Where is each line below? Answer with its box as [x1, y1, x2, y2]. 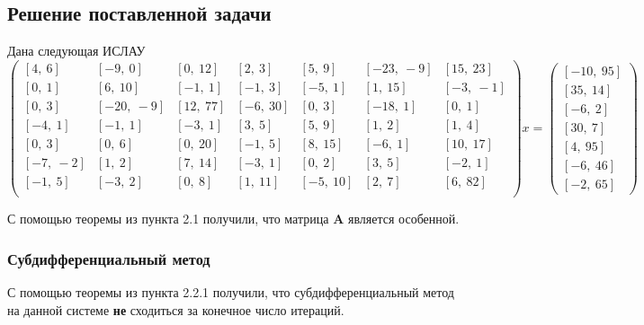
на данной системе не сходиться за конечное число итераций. [7, 300, 344, 319]
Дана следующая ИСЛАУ [7, 41, 146, 60]
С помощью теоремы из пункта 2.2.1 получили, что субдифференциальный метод [7, 282, 454, 301]
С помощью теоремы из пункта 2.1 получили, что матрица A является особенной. [7, 209, 460, 228]
